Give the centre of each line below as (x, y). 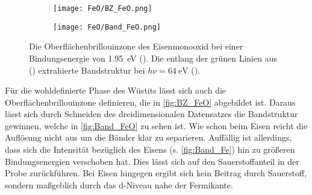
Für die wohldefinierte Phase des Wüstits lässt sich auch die (116, 90)
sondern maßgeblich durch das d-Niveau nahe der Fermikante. (119, 184)
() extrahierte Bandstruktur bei (87, 70)
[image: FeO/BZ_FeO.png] (103, 8)
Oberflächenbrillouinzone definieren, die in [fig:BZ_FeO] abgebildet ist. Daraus (150, 102)
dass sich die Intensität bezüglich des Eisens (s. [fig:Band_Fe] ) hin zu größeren (150, 149)
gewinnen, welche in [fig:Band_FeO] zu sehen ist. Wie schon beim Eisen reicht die (156, 125)
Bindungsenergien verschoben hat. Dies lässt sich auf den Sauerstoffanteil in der (152, 161)
